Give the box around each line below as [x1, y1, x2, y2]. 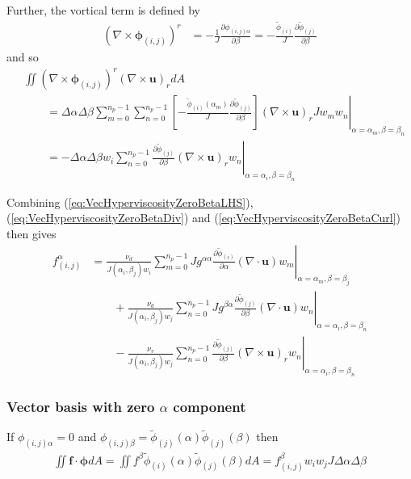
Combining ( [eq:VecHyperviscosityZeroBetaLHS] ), [6, 193, 254, 210]
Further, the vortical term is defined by [6, 2, 201, 18]
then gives [6, 225, 57, 242]
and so [6, 48, 39, 65]
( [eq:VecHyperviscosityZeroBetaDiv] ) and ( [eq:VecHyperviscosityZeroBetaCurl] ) [6, 209, 401, 226]
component [173, 396, 246, 416]
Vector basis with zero [6, 396, 155, 416]
